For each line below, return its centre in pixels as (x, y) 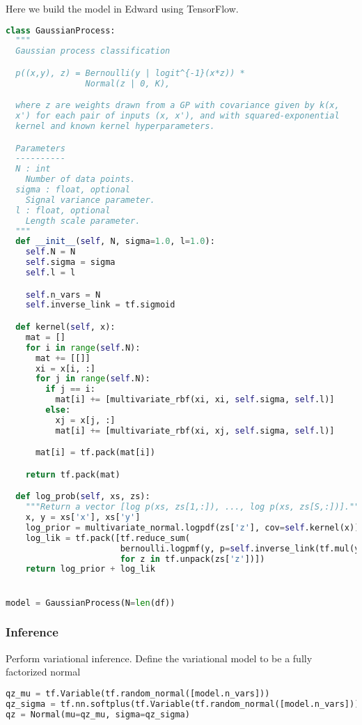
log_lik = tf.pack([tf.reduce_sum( (108, 538)
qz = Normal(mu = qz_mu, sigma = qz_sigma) (98, 714)
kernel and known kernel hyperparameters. (115, 127)
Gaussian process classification (93, 51)
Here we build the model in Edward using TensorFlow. (122, 8)
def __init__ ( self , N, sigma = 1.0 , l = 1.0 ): (115, 242)
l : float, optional (63, 210)
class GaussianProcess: (61, 30)
